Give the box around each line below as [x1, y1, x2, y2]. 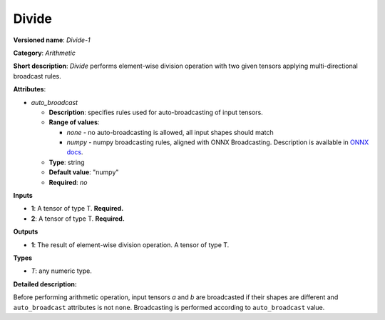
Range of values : [48, 118, 100, 126]
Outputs [13, 227, 38, 236]
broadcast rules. [13, 71, 62, 80]
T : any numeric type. [31, 266, 92, 275]
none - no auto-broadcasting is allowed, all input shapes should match [66, 128, 274, 136]
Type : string [48, 158, 85, 166]
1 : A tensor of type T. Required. [31, 204, 124, 213]
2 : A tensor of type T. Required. [31, 214, 125, 223]
